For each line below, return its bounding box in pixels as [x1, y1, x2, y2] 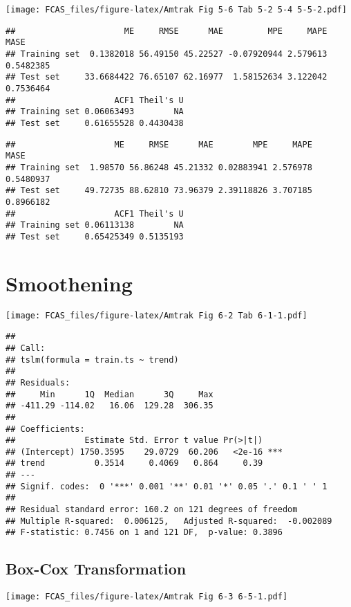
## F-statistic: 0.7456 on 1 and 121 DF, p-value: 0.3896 [6, 527, 283, 538]
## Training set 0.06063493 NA [6, 107, 184, 117]
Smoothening [6, 269, 133, 297]
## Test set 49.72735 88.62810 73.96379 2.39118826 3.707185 [6, 185, 312, 196]
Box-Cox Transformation [6, 558, 187, 579]
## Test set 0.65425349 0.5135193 [6, 231, 184, 242]
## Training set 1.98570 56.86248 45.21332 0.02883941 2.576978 [6, 162, 312, 172]
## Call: [6, 343, 46, 353]
